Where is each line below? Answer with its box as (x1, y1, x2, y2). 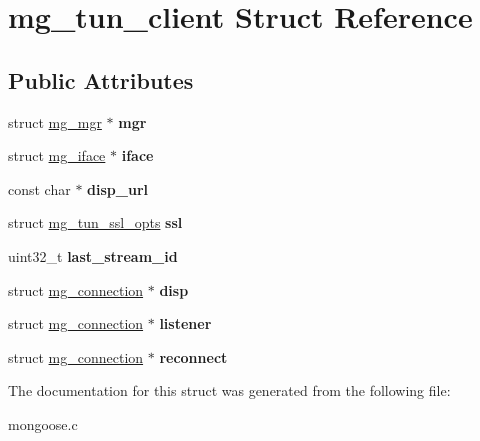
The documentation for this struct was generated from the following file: (8, 380, 451, 401)
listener (159, 313, 212, 334)
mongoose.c (8, 413, 78, 434)
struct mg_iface (8, 145, 106, 166)
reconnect (159, 346, 228, 367)
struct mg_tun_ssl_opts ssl (8, 212, 183, 233)
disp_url (87, 178, 148, 199)
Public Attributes (8, 64, 194, 95)
